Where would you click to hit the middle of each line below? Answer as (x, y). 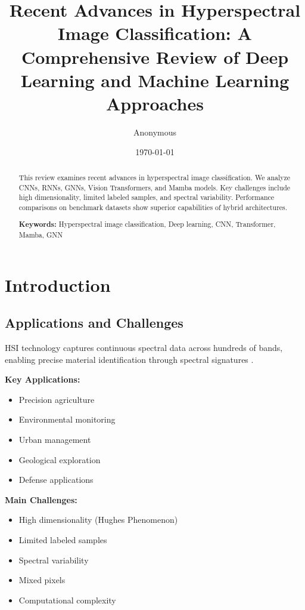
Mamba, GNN (41, 235)
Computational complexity (67, 600)
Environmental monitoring (67, 419)
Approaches (155, 103)
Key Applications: (43, 379)
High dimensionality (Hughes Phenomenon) (98, 520)
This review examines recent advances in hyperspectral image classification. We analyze (155, 177)
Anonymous (155, 132)
